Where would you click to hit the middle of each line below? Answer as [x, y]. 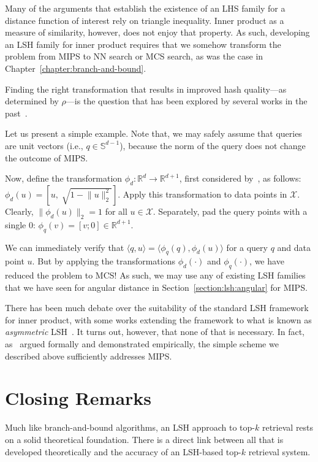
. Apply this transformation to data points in [203, 194]
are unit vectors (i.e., [44, 145]
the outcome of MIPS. [47, 157]
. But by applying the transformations [104, 261]
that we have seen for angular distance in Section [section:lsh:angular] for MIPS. [156, 287]
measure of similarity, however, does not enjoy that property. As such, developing [157, 32]
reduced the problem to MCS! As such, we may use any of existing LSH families [155, 275]
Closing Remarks [78, 398]
